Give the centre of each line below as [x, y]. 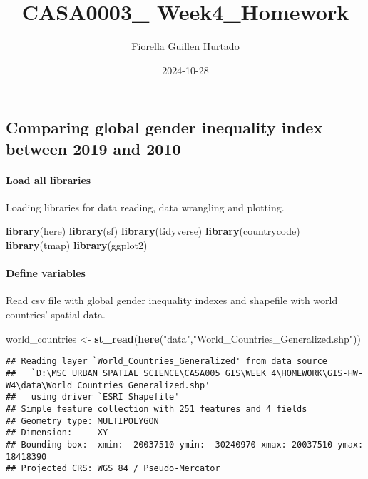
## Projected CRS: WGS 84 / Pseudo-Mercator [113, 469]
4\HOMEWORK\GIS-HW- [317, 373]
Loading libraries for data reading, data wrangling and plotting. [145, 207]
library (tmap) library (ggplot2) [77, 245]
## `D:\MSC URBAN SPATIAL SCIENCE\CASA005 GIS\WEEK [136, 373]
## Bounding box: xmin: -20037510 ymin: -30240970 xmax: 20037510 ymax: [185, 444]
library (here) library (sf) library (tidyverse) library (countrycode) [153, 231]
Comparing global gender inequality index [164, 127]
